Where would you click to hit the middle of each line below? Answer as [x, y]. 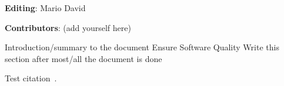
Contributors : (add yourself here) [68, 27]
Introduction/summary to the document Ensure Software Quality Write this [142, 47]
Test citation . [31, 78]
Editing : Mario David [45, 8]
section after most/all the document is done [83, 58]
